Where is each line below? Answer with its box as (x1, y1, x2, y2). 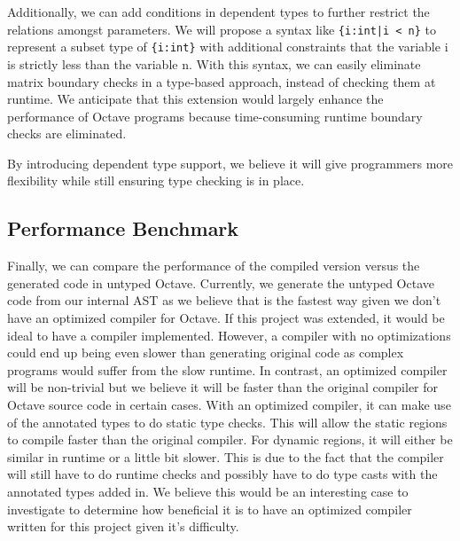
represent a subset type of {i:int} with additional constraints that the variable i (7, 37, 448, 56)
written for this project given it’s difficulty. (7, 517, 239, 536)
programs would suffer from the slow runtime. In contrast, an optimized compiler (7, 360, 448, 379)
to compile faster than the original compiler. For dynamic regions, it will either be (7, 430, 453, 449)
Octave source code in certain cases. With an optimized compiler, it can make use (7, 396, 451, 414)
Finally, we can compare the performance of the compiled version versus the (7, 256, 420, 275)
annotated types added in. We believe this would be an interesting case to (7, 482, 409, 500)
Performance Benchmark (7, 215, 239, 242)
